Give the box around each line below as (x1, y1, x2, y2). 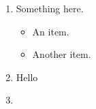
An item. (32, 24, 69, 38)
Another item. (32, 47, 91, 61)
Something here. (16, 1, 84, 15)
